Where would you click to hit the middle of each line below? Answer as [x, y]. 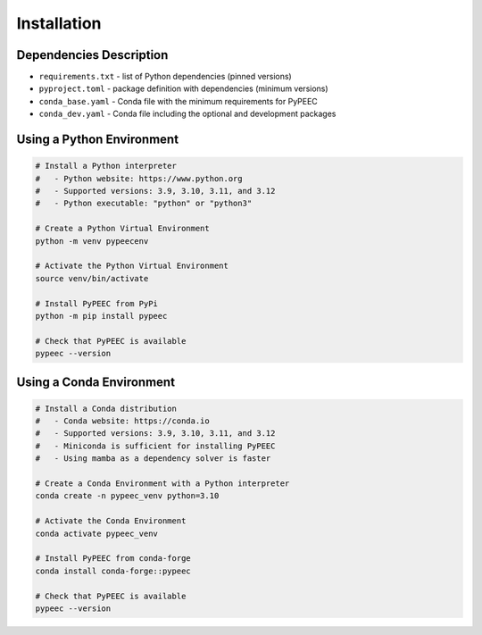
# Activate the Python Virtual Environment [132, 266]
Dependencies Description [92, 55]
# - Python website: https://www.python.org [139, 178]
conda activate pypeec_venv [96, 533]
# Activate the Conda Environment [111, 521]
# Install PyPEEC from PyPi [96, 303]
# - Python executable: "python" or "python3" [144, 204]
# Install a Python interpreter [106, 166]
